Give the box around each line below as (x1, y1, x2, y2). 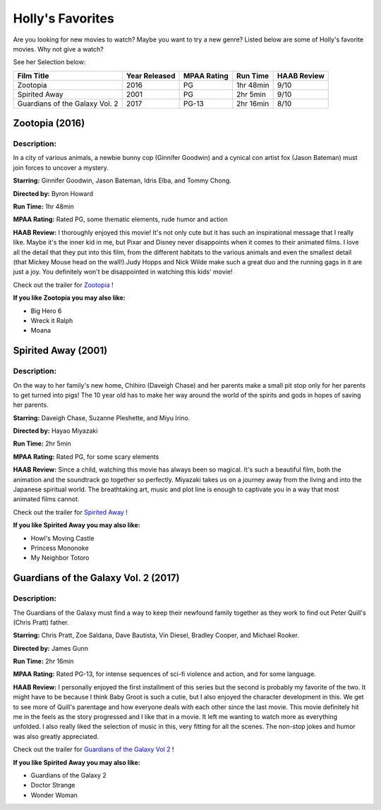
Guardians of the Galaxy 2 (30, 771, 107, 779)
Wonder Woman (30, 790, 78, 799)
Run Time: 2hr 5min (13, 439, 72, 448)
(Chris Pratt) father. (13, 618, 70, 627)
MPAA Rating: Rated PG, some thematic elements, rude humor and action (13, 215, 229, 223)
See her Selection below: (13, 58, 86, 66)
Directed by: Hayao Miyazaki (13, 427, 98, 435)
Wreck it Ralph (30, 316, 73, 324)
